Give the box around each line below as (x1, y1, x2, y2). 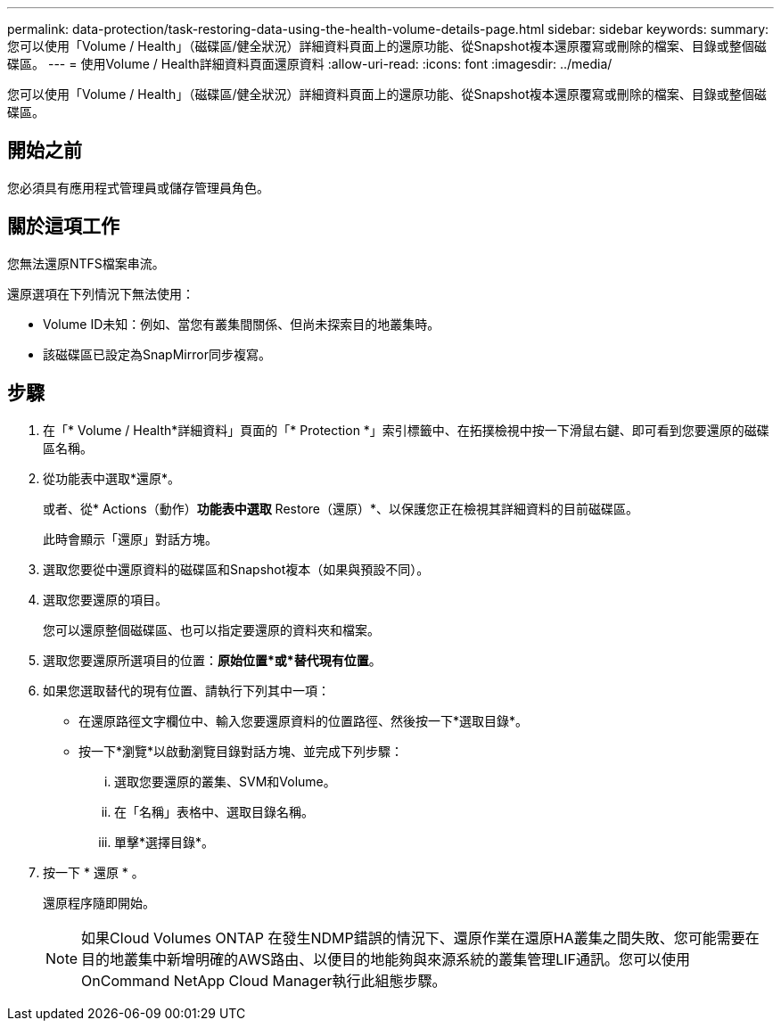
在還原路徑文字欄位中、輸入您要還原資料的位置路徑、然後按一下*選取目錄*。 (78, 712, 529, 728)
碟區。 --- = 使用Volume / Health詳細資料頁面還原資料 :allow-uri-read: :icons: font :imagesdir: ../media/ (7, 56, 612, 71)
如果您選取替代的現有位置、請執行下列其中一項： (43, 682, 330, 698)
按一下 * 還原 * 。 (43, 864, 144, 880)
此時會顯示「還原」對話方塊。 (43, 530, 218, 547)
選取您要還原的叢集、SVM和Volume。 (114, 773, 336, 789)
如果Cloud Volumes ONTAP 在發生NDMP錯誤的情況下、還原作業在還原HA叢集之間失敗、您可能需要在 (81, 928, 760, 947)
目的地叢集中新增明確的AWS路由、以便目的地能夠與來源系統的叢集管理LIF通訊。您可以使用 (81, 950, 691, 968)
